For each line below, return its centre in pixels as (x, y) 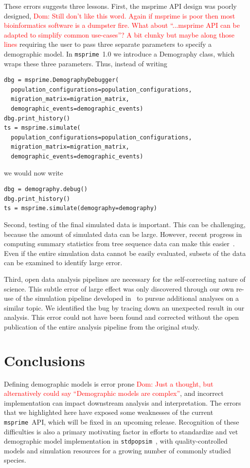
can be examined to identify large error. (63, 263)
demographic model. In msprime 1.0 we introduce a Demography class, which (119, 53)
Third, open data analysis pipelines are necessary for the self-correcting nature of (125, 279)
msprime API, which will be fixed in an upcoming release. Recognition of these (122, 421)
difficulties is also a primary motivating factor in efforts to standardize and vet (121, 431)
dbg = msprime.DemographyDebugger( (62, 80)
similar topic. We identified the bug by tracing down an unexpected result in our (124, 307)
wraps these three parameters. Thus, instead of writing (86, 63)
